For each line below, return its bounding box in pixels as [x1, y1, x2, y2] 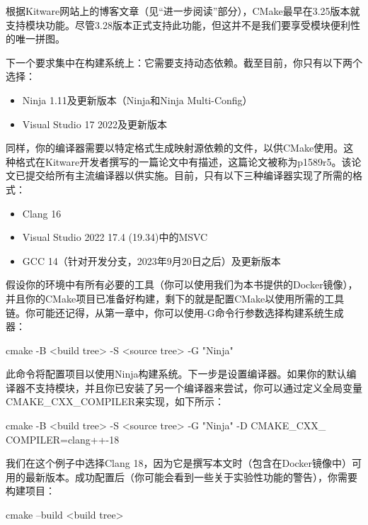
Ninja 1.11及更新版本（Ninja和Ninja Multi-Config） [22, 92, 253, 107]
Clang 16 [22, 205, 62, 220]
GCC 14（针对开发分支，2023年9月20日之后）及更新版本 [22, 253, 281, 268]
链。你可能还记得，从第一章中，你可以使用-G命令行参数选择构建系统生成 [6, 305, 344, 320]
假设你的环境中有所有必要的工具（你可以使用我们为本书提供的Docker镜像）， [6, 277, 358, 292]
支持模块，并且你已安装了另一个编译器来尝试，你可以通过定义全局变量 [35, 380, 362, 395]
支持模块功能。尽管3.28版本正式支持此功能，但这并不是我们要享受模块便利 [6, 17, 350, 32]
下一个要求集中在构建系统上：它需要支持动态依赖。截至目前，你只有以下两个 [6, 55, 362, 69]
